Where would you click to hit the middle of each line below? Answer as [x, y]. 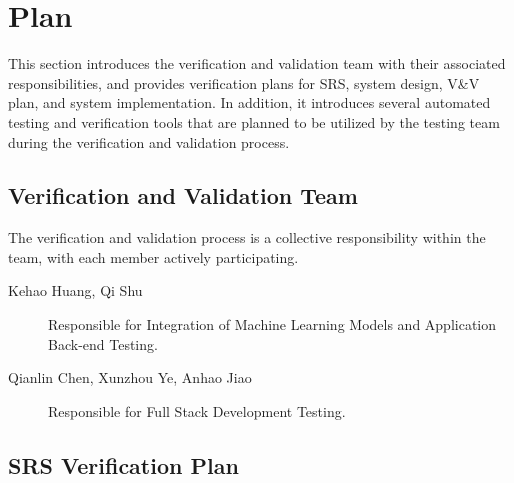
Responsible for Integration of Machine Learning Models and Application [272, 324]
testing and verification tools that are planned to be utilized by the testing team [254, 121]
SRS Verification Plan [123, 464]
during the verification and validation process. [149, 141]
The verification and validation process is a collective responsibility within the [247, 237]
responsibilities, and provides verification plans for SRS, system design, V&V [244, 82]
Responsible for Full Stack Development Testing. [197, 410]
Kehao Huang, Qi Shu [75, 290]
